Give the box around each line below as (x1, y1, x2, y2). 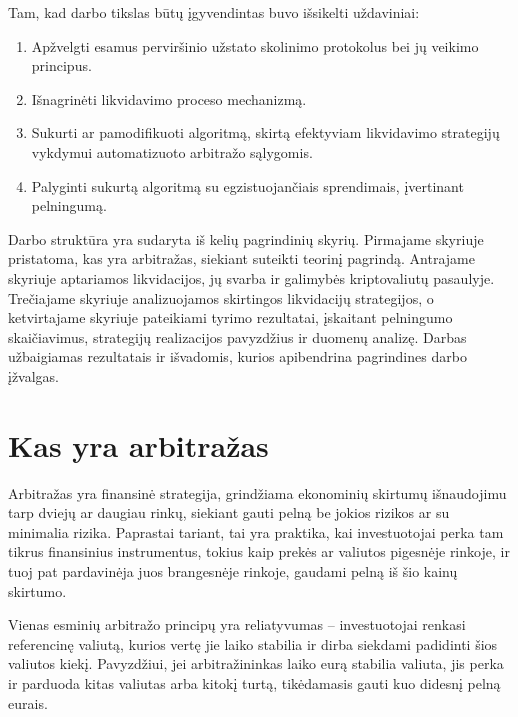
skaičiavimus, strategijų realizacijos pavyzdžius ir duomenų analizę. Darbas (8, 326, 467, 347)
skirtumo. (8, 580, 67, 601)
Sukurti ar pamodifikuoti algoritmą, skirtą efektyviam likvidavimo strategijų (31, 122, 500, 143)
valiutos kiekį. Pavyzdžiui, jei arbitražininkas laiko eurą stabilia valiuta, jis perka (8, 653, 504, 674)
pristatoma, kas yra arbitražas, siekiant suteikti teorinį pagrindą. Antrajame (8, 248, 475, 269)
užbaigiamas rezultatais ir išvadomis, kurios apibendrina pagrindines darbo (8, 346, 467, 367)
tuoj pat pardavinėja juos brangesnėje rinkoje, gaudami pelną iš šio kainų (8, 561, 458, 581)
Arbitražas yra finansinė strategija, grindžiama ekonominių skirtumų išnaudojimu (8, 482, 507, 503)
